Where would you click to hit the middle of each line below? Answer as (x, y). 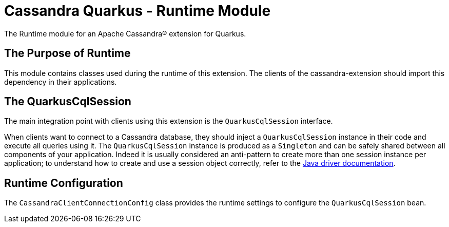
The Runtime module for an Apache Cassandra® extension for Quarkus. (125, 33)
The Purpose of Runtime (67, 53)
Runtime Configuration (64, 183)
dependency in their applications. (61, 82)
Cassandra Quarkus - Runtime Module (138, 11)
